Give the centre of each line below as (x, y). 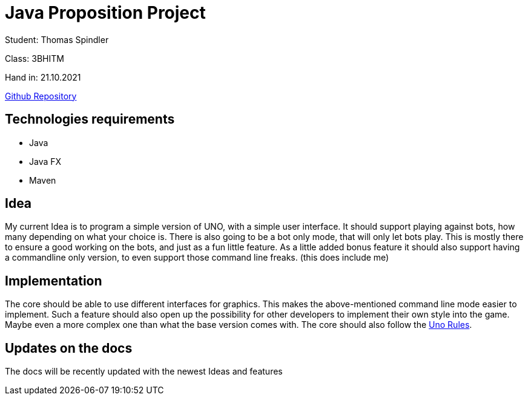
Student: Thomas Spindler (57, 39)
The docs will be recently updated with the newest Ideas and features (144, 372)
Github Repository (41, 96)
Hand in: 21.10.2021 (43, 77)
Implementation (54, 281)
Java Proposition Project (105, 13)
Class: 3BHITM (35, 58)
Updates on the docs (69, 348)
